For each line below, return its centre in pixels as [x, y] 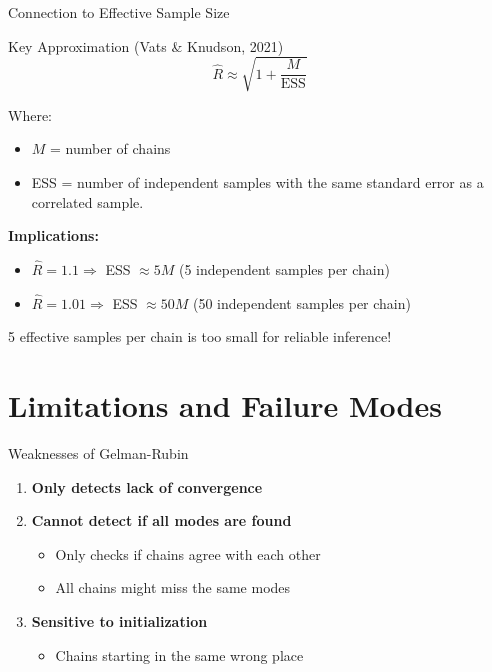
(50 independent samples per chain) [302, 302]
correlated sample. [87, 201]
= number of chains [110, 148]
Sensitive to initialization [119, 621]
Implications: [53, 235]
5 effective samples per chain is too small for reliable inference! [200, 336]
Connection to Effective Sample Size [119, 12]
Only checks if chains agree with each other [188, 553]
